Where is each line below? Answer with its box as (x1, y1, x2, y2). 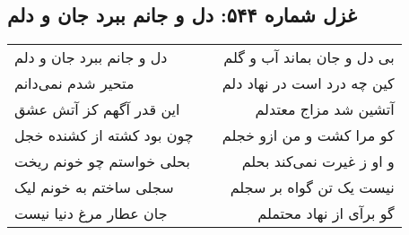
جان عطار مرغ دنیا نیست (14, 203, 168, 224)
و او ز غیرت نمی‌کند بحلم (241, 151, 395, 172)
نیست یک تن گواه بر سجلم (230, 177, 395, 198)
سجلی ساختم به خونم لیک (14, 177, 174, 198)
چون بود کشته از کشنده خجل (14, 125, 194, 146)
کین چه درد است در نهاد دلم (222, 73, 395, 94)
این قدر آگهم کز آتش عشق (14, 99, 180, 120)
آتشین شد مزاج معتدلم (255, 99, 395, 120)
